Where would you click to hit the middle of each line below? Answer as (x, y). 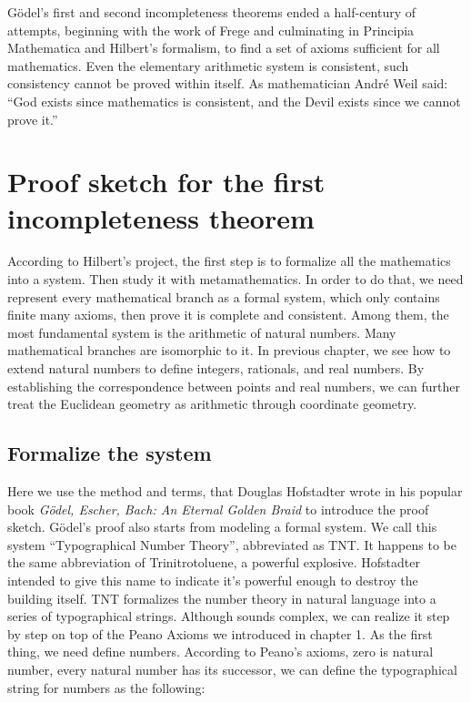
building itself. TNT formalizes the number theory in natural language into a (222, 598)
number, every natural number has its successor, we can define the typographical (232, 669)
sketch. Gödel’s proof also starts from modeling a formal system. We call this (222, 527)
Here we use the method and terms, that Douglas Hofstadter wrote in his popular (235, 491)
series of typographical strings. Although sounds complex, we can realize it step (229, 616)
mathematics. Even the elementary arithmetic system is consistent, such (208, 65)
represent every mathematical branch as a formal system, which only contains (224, 296)
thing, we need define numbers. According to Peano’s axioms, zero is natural (220, 652)
